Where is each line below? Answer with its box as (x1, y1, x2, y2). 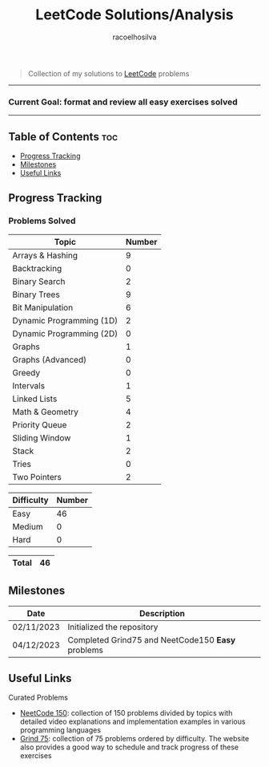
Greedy (12, 367, 41, 378)
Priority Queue (12, 419, 67, 430)
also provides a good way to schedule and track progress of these (19, 742, 239, 752)
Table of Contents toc (8, 130, 118, 144)
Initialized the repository (67, 621, 159, 632)
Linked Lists (12, 393, 58, 404)
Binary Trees (12, 289, 60, 300)
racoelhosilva (112, 32, 157, 42)
